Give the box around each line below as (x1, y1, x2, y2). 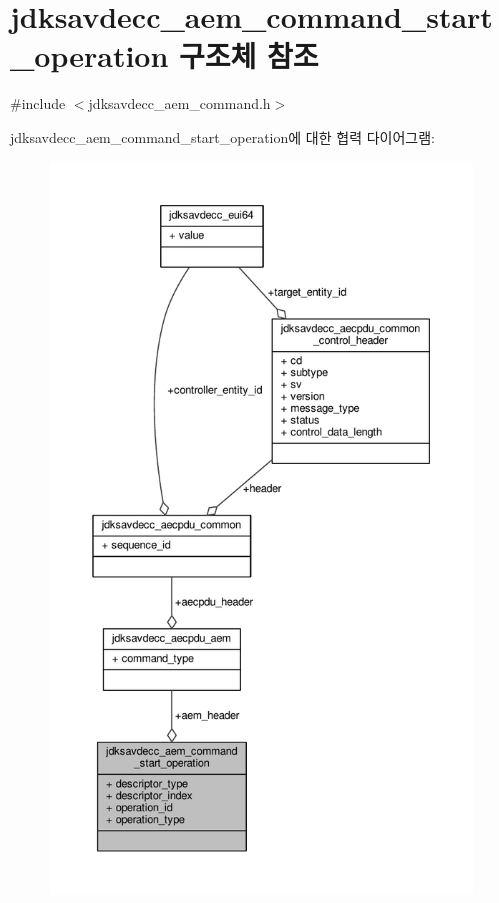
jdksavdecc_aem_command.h (88, 93, 271, 114)
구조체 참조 (179, 35, 319, 76)
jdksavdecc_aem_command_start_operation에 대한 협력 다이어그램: (10, 126, 435, 147)
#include (10, 93, 66, 114)
